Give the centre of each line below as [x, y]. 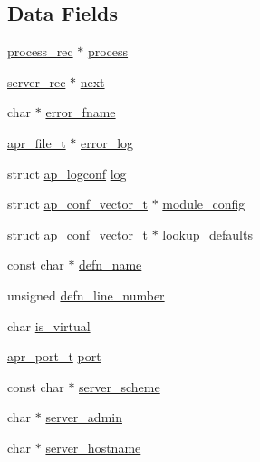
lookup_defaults [207, 234]
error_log [107, 142]
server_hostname [93, 447]
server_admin [84, 417]
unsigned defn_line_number [86, 295]
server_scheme [120, 386]
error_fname [81, 112]
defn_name [111, 265]
